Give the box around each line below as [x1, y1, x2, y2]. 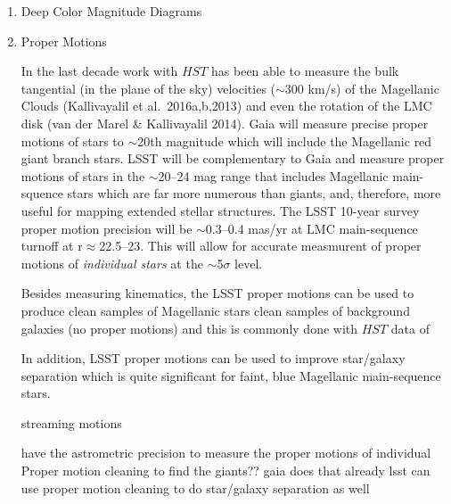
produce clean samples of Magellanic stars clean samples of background [20, 301, 410, 319]
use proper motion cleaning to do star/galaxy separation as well [20, 478, 370, 497]
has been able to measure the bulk [211, 62, 399, 80]
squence [20, 184, 63, 202]
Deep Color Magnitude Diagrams [20, 2, 202, 20]
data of [390, 318, 430, 337]
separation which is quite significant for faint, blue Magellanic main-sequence [20, 366, 441, 384]
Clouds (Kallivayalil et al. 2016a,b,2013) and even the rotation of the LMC [20, 96, 432, 115]
